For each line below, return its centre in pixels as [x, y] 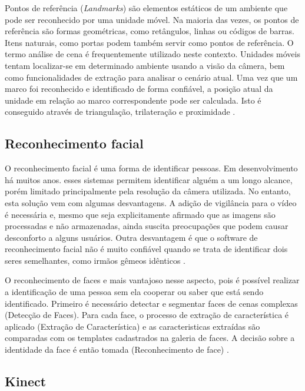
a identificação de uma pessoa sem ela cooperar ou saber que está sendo [134, 292]
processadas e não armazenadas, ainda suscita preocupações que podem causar [147, 226]
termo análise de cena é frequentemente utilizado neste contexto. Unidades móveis [152, 54]
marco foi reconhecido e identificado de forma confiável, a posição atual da [139, 89]
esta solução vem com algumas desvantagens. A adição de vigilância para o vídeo [151, 202]
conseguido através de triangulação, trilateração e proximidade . [120, 112]
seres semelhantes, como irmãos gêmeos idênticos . [95, 260]
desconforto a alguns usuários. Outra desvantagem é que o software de [131, 237]
